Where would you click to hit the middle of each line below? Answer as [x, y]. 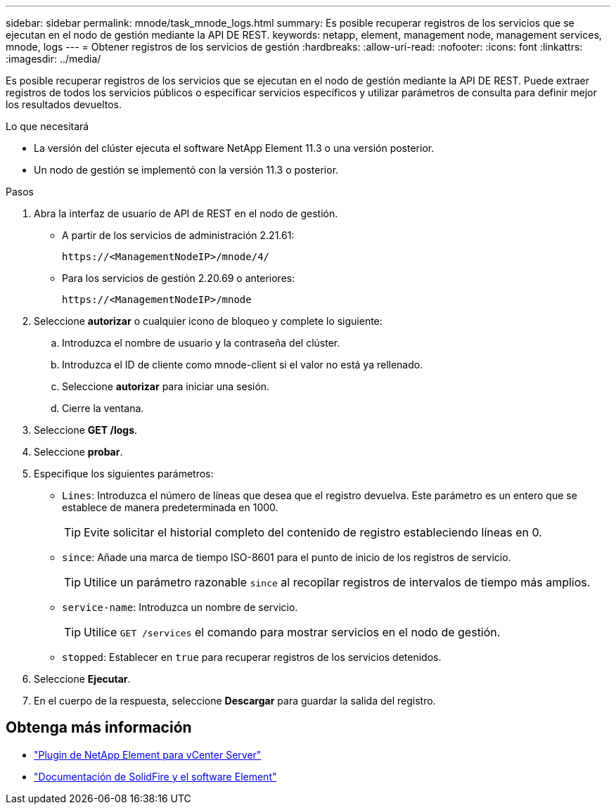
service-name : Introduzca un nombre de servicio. [180, 607]
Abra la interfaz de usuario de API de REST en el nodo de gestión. [186, 213]
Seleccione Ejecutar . [82, 679]
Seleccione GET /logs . [86, 430]
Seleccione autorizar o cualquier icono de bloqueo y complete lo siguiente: [208, 321]
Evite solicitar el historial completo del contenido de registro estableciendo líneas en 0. [313, 532]
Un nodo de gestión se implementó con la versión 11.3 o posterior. [186, 170]
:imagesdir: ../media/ [53, 59]
